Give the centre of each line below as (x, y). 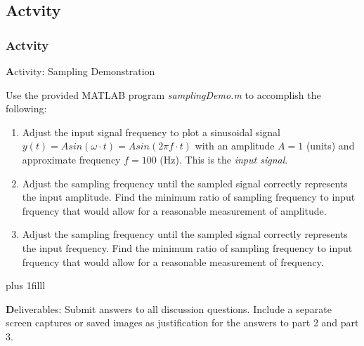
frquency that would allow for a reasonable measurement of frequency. (173, 261)
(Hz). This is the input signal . (224, 159)
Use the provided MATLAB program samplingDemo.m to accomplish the (163, 94)
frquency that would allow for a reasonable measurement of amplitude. (174, 210)
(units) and (330, 146)
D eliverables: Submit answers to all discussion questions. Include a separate (169, 308)
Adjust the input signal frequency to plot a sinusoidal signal (151, 132)
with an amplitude (235, 146)
